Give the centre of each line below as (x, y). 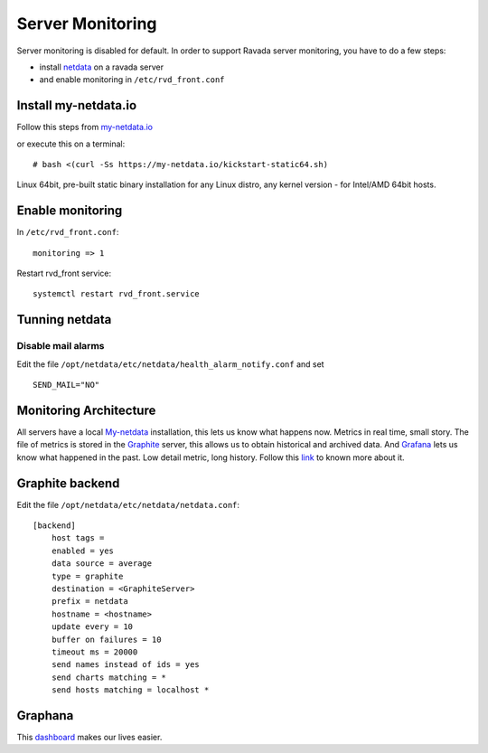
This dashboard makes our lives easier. (89, 737)
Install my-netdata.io (77, 105)
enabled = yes (83, 551)
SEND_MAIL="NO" (66, 385)
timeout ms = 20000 (94, 652)
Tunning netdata (64, 320)
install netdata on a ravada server (102, 67)
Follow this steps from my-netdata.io (85, 127)
